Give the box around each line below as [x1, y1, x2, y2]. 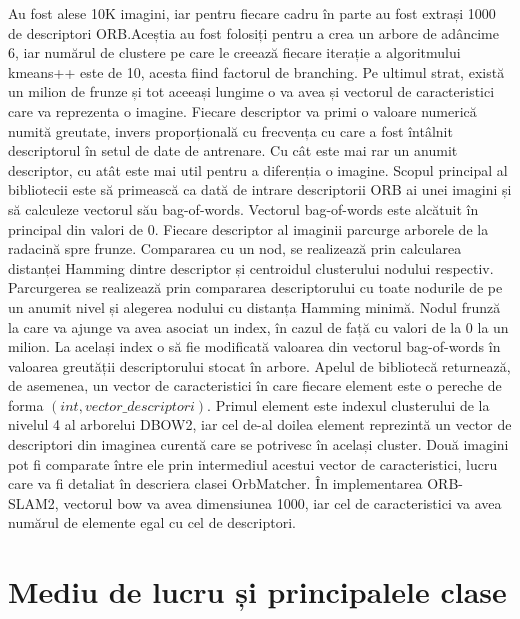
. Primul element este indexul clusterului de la [207, 394, 490, 415]
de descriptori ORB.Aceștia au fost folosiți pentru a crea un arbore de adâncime [8, 22, 499, 43]
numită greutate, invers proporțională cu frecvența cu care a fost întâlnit [8, 120, 453, 141]
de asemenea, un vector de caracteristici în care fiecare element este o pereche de [8, 375, 502, 396]
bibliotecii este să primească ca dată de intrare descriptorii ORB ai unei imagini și [8, 179, 512, 200]
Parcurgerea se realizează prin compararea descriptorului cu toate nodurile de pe [8, 277, 503, 298]
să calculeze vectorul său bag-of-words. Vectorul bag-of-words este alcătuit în [8, 198, 479, 219]
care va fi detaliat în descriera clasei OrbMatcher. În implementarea [8, 473, 423, 494]
